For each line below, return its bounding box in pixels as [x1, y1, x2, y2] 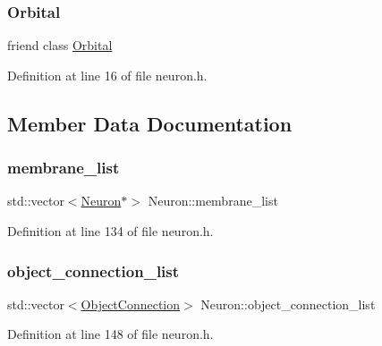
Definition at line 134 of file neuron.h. [7, 222, 214, 240]
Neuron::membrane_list [148, 191, 278, 210]
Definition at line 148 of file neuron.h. [7, 325, 214, 343]
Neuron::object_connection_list [200, 294, 376, 313]
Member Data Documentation [7, 109, 293, 137]
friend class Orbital [7, 36, 113, 55]
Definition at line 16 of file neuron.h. [7, 65, 208, 84]
